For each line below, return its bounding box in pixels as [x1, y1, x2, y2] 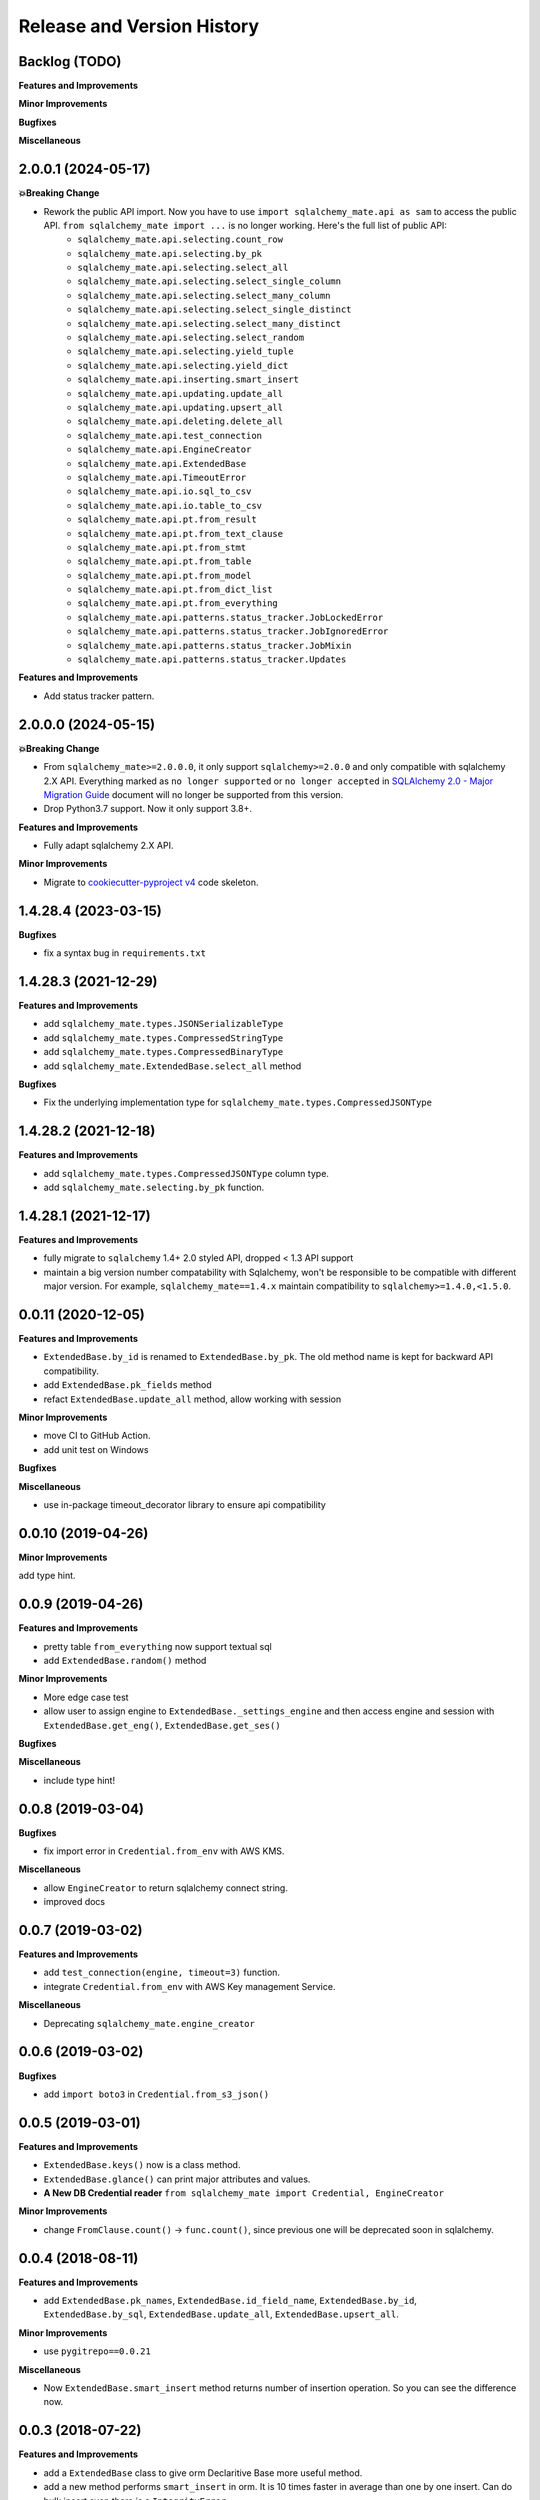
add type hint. [18, 1570, 76, 1582]
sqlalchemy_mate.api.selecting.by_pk [77, 248, 263, 259]
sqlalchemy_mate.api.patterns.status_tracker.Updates [77, 654, 347, 665]
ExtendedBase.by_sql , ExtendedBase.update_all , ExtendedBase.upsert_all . [43, 2308, 399, 2320]
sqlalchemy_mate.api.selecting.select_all [77, 262, 289, 274]
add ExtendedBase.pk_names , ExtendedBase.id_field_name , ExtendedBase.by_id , [43, 2295, 417, 2307]
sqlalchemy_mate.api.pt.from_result [77, 514, 257, 525]
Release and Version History [18, 15, 260, 37]
